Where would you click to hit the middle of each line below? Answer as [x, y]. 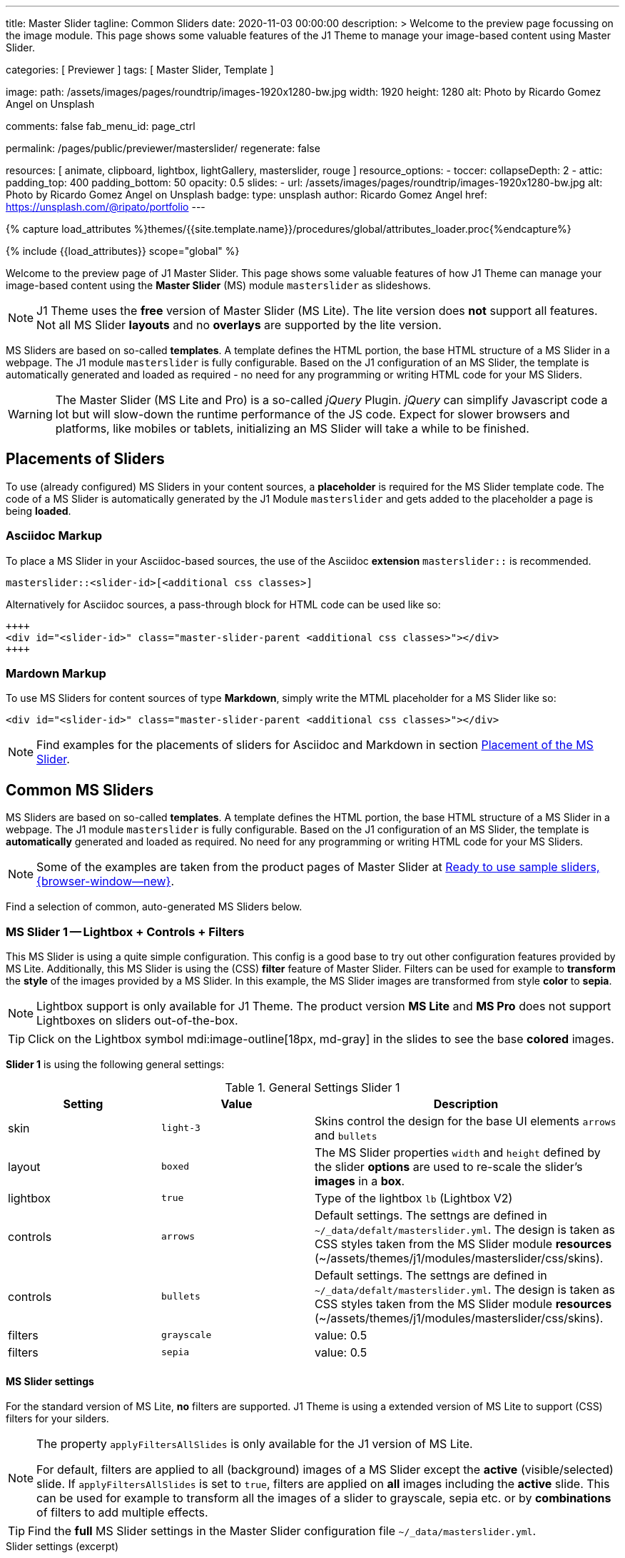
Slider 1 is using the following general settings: [115, 1064]
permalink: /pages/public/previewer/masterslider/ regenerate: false [163, 148]
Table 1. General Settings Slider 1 [312, 1087]
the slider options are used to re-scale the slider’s [449, 1166]
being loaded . [39, 511]
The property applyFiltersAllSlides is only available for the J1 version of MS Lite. [255, 1444]
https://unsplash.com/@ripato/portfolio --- [106, 207]
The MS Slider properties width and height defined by [458, 1152]
